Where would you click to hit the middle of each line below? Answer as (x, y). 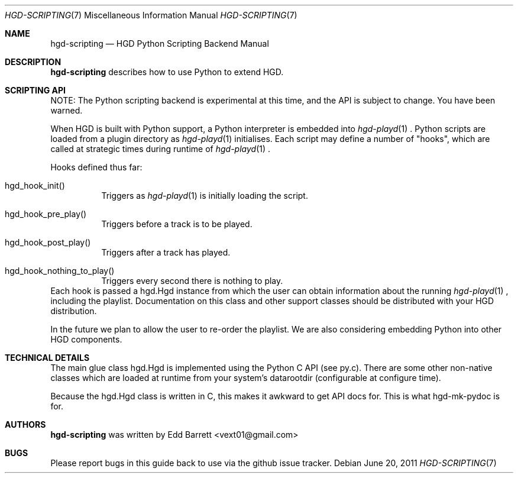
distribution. (74, 311)
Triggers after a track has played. (166, 252)
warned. (67, 110)
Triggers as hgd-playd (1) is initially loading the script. (205, 196)
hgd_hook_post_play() (48, 242)
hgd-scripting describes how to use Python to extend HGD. (167, 72)
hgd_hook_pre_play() (46, 214)
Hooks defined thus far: (96, 167)
